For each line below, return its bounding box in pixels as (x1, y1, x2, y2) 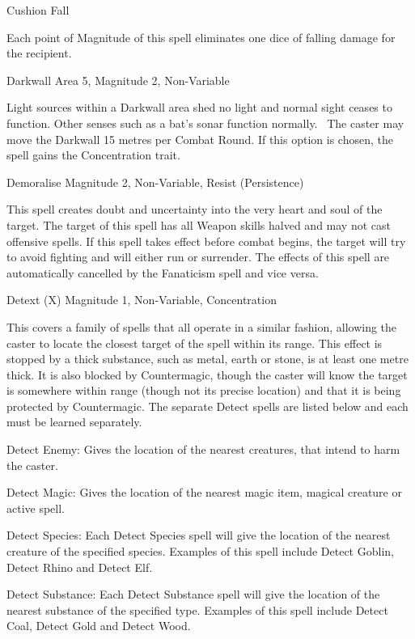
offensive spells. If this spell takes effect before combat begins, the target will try (6, 232, 406, 249)
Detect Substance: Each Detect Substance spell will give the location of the (6, 586, 380, 603)
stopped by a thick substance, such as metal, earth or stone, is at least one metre (6, 350, 409, 367)
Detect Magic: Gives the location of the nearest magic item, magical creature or (6, 484, 402, 501)
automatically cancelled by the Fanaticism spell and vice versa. (6, 264, 319, 281)
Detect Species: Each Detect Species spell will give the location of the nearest (6, 527, 391, 544)
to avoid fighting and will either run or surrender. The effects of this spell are (6, 248, 390, 265)
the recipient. (6, 44, 72, 61)
